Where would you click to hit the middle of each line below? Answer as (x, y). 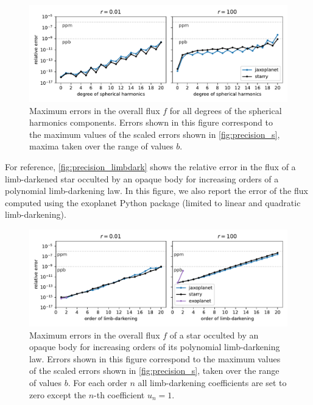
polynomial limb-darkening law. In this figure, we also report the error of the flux (156, 191)
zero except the (58, 394)
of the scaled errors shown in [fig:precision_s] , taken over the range (154, 371)
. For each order (97, 382)
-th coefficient (119, 394)
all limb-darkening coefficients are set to (212, 382)
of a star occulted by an (214, 335)
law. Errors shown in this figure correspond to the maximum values (155, 358)
